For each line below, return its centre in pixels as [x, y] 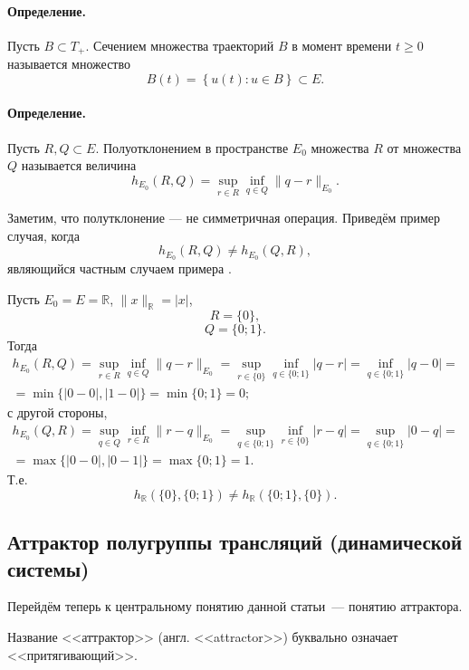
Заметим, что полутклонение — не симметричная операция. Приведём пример [224, 218]
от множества [424, 147]
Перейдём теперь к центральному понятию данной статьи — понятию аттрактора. [235, 606]
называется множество [69, 64]
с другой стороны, [57, 412]
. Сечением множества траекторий [180, 45]
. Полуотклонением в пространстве [192, 147]
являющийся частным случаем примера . [120, 268]
